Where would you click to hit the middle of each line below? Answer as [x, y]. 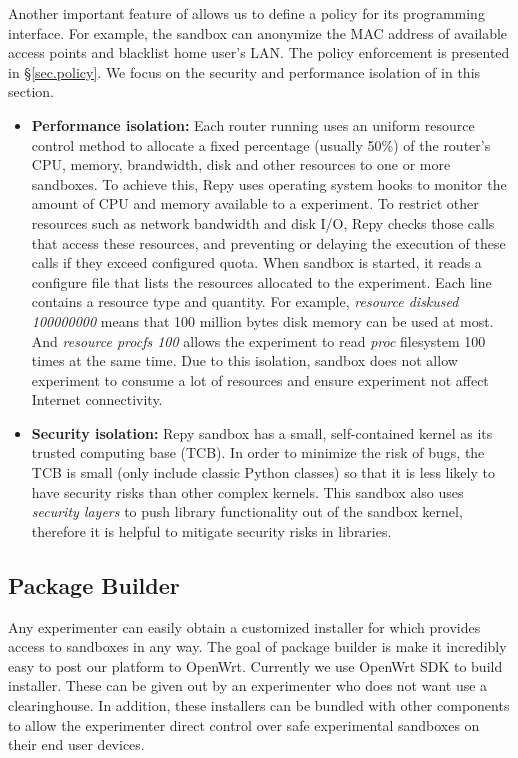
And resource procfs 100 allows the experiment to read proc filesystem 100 [258, 340]
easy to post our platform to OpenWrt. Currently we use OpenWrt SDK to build [255, 665]
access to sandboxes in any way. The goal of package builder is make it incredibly [257, 646]
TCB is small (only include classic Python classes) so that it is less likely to [263, 472]
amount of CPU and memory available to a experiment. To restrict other [255, 203]
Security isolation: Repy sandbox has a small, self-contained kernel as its [262, 432]
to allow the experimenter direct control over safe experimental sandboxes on [244, 724]
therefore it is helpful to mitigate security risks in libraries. [211, 530]
